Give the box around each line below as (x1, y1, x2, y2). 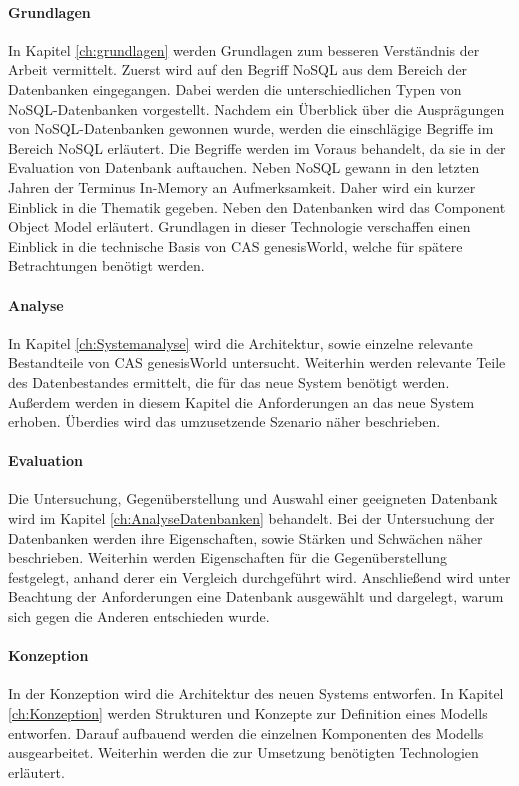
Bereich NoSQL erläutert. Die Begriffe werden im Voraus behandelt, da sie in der (8, 137, 506, 158)
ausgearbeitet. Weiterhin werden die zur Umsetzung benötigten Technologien (8, 742, 479, 763)
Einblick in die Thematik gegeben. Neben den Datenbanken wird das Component (8, 196, 506, 217)
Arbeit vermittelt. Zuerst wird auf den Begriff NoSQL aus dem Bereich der (8, 59, 468, 80)
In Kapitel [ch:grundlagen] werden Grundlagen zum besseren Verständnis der (8, 39, 480, 60)
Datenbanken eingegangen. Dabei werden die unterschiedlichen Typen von (8, 78, 462, 99)
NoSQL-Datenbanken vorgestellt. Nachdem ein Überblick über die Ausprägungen (8, 98, 505, 119)
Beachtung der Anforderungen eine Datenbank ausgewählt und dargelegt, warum (8, 586, 504, 607)
